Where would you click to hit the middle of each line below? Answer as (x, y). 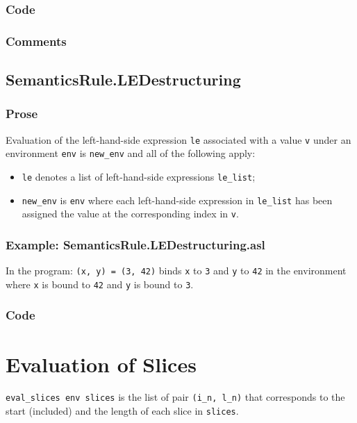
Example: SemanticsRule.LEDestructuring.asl (135, 244)
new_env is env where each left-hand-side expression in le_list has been (177, 200)
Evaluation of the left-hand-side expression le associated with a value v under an (178, 139)
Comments (36, 41)
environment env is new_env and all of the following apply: (131, 153)
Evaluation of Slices (101, 364)
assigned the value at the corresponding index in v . (130, 214)
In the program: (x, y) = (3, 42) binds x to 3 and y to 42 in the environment (176, 271)
